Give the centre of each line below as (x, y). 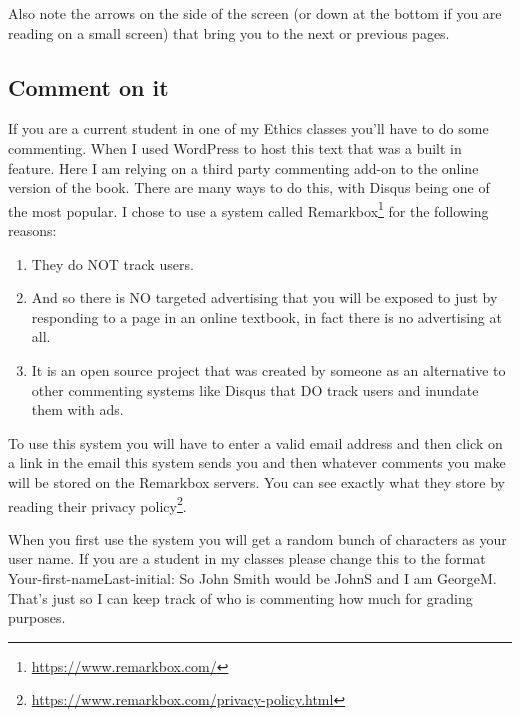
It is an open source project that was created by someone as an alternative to (268, 369)
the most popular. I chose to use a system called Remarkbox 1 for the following (248, 209)
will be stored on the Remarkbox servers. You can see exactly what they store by (256, 481)
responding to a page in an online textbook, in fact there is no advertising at (266, 316)
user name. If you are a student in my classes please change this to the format (247, 558)
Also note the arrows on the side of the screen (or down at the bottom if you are (255, 13)
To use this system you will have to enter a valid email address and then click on (255, 442)
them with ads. (77, 409)
